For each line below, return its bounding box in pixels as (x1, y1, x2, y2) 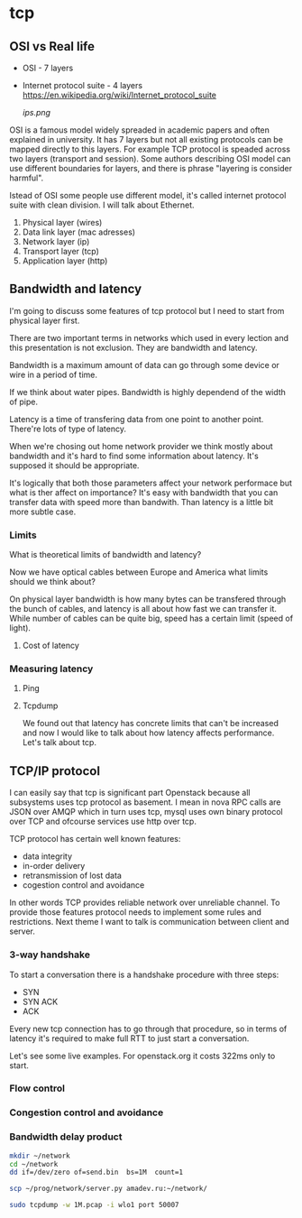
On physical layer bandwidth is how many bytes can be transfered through (9, 594, 287, 604)
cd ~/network (9, 1159, 59, 1168)
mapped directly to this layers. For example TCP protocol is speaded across (9, 143, 291, 154)
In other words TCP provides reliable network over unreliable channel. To (9, 897, 280, 909)
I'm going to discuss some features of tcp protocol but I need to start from (9, 305, 285, 316)
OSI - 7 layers (22, 62, 74, 73)
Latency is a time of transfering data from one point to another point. (9, 413, 264, 424)
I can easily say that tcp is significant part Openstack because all (9, 788, 251, 798)
